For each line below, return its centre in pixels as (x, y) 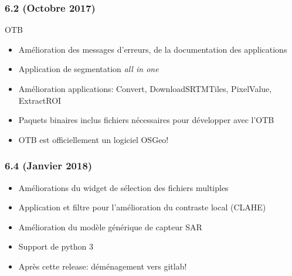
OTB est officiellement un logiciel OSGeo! (94, 139)
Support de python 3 (56, 246)
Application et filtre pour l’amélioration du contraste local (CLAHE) (142, 207)
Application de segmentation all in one (89, 69)
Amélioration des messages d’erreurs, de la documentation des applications (153, 49)
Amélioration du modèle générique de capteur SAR (110, 226)
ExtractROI (40, 100)
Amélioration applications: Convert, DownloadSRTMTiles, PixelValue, (145, 88)
